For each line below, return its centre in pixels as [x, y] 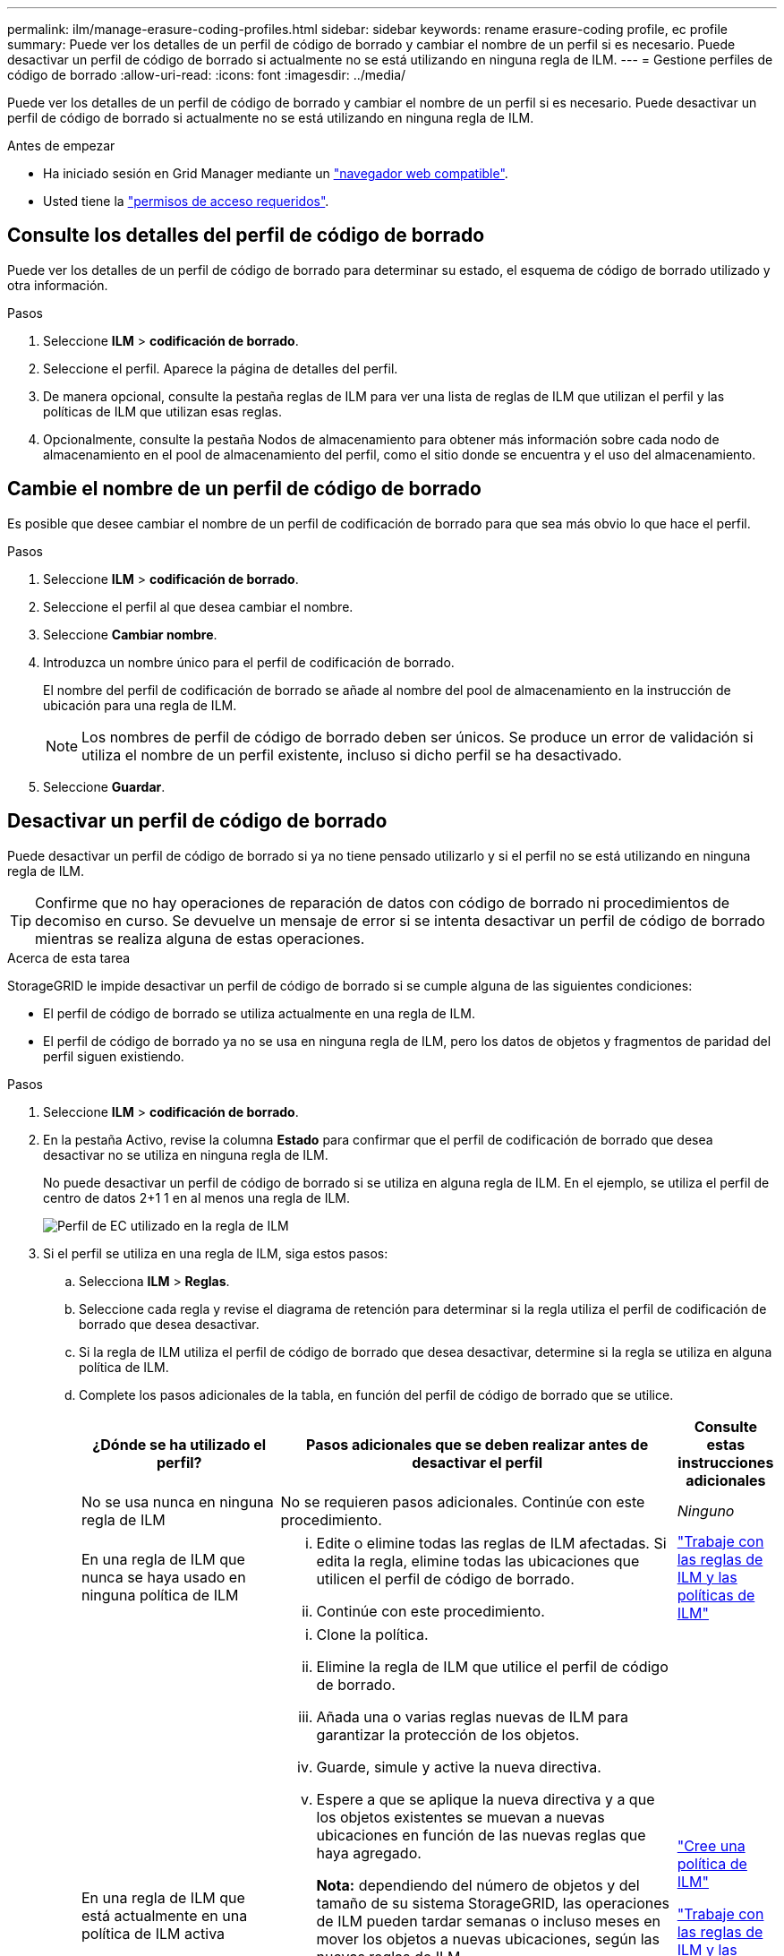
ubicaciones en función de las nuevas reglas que [481, 1835]
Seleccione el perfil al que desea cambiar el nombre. [198, 606]
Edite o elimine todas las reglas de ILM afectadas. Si [491, 1543]
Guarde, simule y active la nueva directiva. [459, 1767]
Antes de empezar [61, 146]
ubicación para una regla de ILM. [140, 705]
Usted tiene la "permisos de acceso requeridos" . [186, 201]
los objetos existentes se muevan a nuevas [460, 1817]
